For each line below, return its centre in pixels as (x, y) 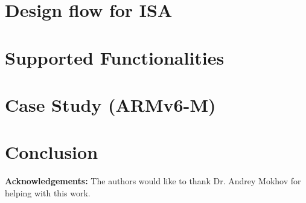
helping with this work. (48, 192)
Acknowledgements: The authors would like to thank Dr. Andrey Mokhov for (153, 181)
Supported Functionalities (115, 57)
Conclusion (52, 152)
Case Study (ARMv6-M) (110, 104)
